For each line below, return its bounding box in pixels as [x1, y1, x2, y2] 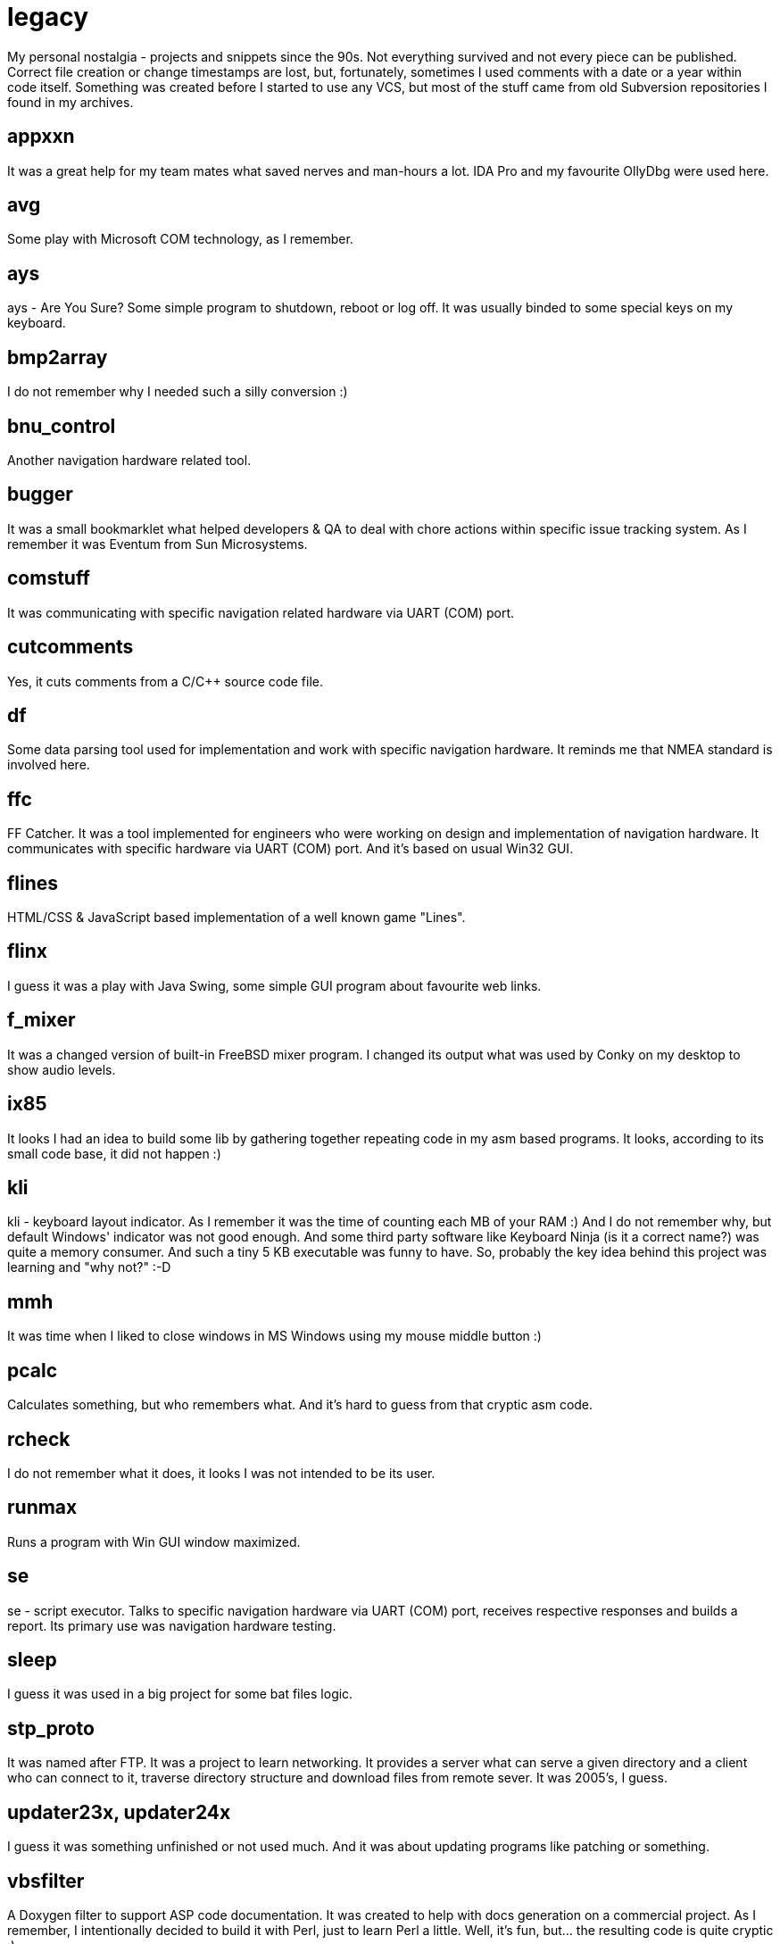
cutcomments [7, 636, 134, 659]
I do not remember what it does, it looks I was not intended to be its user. [7, 1465, 436, 1481]
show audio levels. [7, 1061, 116, 1077]
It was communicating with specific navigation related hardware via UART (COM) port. [7, 604, 515, 620]
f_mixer [7, 1009, 76, 1032]
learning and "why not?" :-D [7, 1259, 171, 1275]
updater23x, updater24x [7, 1800, 231, 1824]
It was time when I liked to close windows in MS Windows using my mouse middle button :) [7, 1328, 542, 1344]
